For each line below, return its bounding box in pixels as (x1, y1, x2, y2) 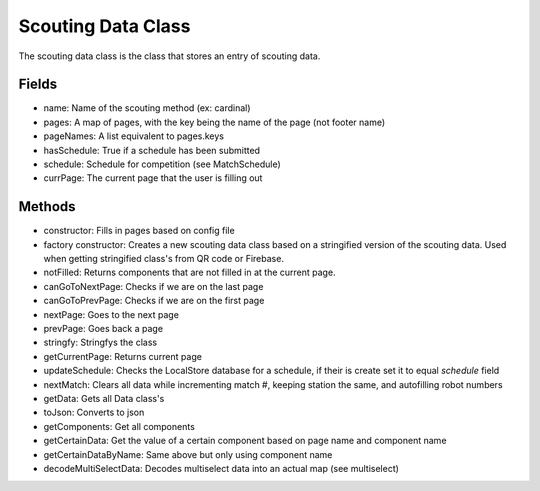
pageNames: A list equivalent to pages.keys (43, 130, 225, 142)
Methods (18, 198, 76, 215)
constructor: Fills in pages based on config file (43, 225, 235, 237)
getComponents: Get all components (43, 420, 195, 432)
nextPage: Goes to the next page (43, 308, 180, 320)
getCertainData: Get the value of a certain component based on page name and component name (43, 435, 447, 447)
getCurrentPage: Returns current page (43, 350, 202, 362)
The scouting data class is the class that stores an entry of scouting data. (18, 50, 321, 62)
